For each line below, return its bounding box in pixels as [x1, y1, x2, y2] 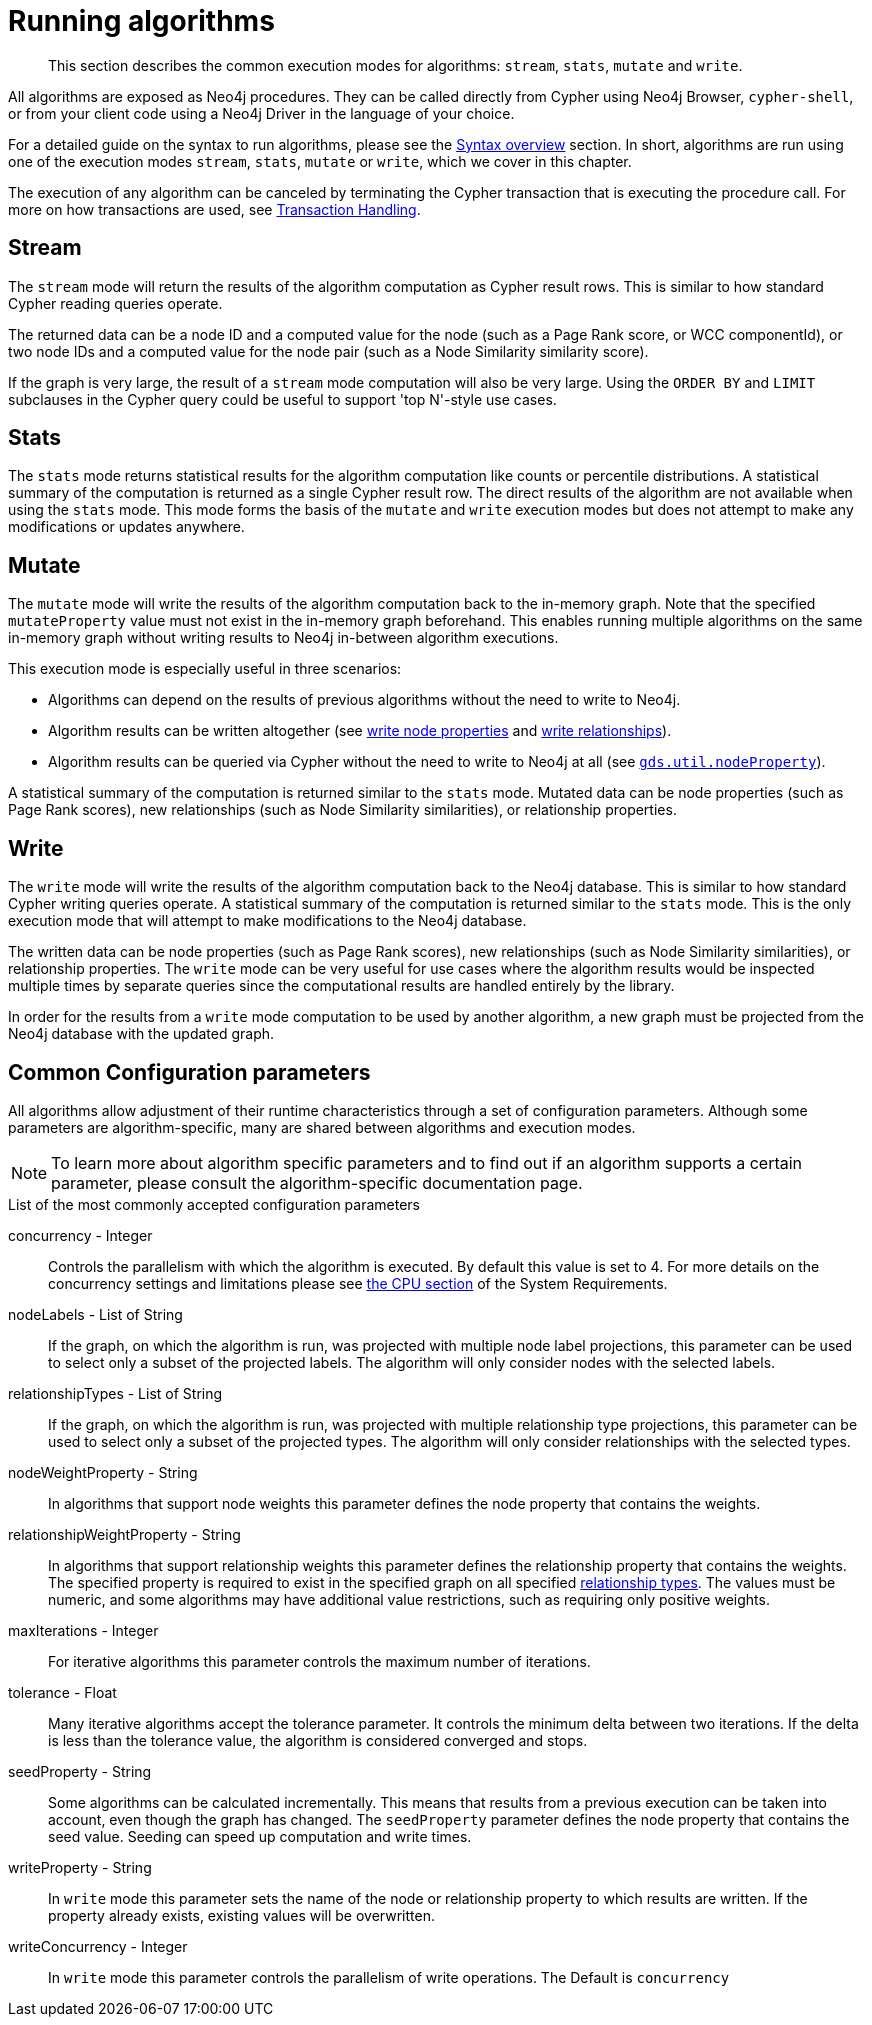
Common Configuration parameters [8, 1059, 371, 1085]
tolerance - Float [8, 1683, 117, 1701]
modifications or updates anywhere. [8, 518, 245, 536]
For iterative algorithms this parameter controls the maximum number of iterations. [48, 1652, 591, 1670]
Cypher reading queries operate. [8, 294, 223, 312]
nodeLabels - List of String [8, 1305, 183, 1323]
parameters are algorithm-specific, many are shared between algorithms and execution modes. [8, 1118, 636, 1136]
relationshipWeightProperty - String [8, 1525, 241, 1543]
